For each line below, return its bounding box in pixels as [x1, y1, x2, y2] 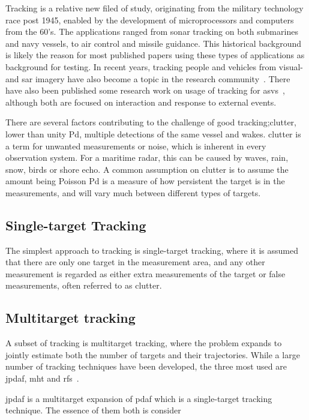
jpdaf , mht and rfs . [5, 372, 79, 385]
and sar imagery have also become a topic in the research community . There [5, 72, 290, 85]
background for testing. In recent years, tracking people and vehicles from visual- [5, 60, 303, 73]
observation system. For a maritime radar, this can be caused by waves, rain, [5, 151, 289, 164]
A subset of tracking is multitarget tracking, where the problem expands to [5, 337, 282, 349]
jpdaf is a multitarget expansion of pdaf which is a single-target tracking [5, 392, 272, 404]
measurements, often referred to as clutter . [5, 279, 162, 292]
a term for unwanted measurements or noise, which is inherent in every [5, 139, 266, 152]
